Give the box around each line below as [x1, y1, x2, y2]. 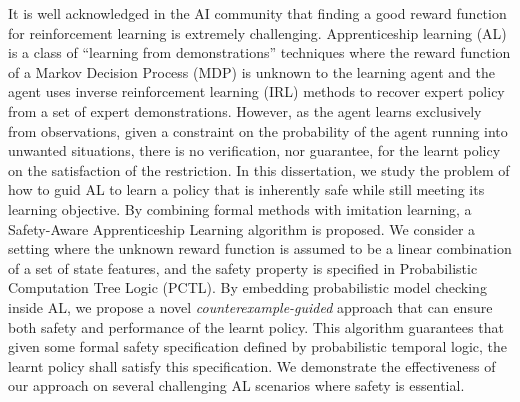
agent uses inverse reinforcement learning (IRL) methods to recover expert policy [8, 81, 505, 102]
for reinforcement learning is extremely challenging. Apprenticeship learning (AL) [8, 22, 507, 43]
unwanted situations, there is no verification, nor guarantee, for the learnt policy [8, 140, 501, 161]
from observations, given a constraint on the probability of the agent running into [8, 120, 508, 141]
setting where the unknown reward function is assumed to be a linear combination [8, 238, 512, 259]
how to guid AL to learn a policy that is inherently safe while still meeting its [8, 179, 485, 200]
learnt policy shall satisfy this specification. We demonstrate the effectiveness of [8, 355, 496, 376]
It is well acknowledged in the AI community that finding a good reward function [8, 3, 507, 23]
